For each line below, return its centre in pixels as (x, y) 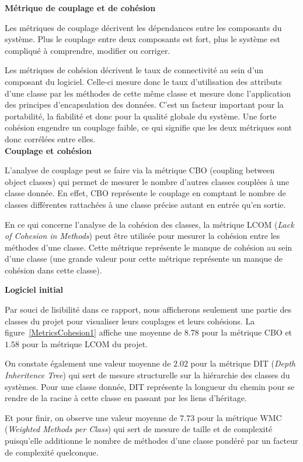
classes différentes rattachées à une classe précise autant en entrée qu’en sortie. (145, 204)
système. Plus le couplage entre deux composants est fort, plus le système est (142, 39)
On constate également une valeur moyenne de (88, 363)
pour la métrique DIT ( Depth (243, 363)
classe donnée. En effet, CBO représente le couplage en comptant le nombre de (145, 193)
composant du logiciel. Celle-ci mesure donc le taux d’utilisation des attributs (143, 81)
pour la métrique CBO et (247, 332)
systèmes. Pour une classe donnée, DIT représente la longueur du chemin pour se (150, 386)
